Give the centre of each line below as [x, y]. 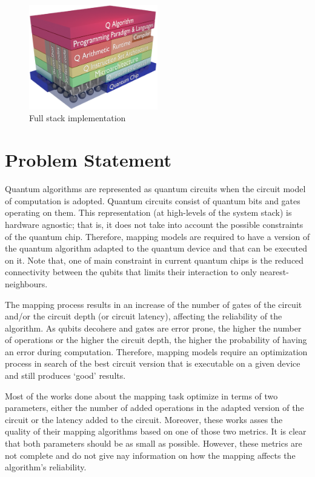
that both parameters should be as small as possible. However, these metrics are [154, 443]
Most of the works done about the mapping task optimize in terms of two [141, 395]
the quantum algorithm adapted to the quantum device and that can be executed [156, 248]
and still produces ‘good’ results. [65, 375]
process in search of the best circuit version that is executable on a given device [153, 363]
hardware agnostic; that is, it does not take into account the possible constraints [154, 224]
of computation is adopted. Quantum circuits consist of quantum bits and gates [153, 200]
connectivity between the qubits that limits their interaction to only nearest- [147, 272]
